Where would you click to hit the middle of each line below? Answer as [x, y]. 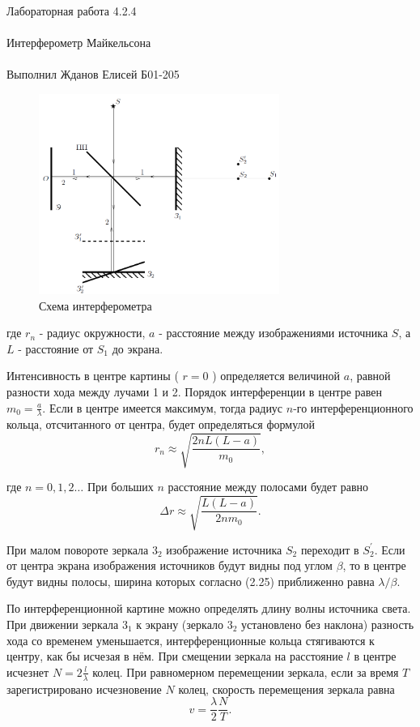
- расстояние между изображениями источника [274, 333]
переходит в [330, 549]
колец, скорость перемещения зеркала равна [286, 689]
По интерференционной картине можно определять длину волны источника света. [209, 608]
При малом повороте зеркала [78, 549]
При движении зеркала [63, 624]
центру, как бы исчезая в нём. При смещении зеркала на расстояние [175, 656]
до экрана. [138, 348]
